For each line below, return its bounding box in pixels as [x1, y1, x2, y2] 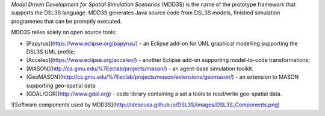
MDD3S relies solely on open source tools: [11, 29, 117, 36]
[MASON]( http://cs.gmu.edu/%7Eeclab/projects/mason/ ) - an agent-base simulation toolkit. [26, 65, 254, 72]
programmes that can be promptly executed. [11, 17, 122, 25]
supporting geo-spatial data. [26, 82, 97, 89]
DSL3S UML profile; [26, 48, 75, 55]
